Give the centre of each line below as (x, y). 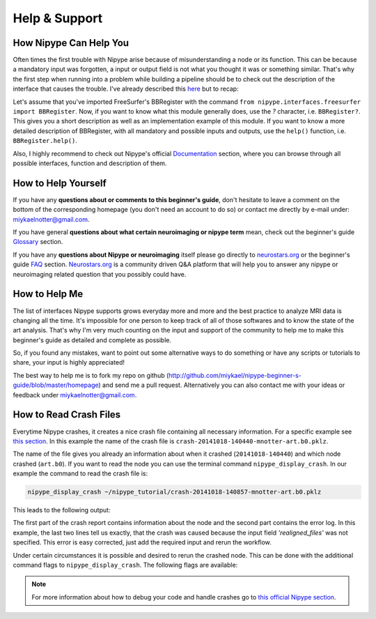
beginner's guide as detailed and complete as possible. (92, 340)
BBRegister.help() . (45, 141)
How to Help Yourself (60, 183)
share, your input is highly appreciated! (69, 362)
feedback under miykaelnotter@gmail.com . (75, 395)
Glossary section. (38, 242)
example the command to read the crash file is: (80, 473)
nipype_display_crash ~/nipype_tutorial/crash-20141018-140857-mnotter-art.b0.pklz (174, 492)
